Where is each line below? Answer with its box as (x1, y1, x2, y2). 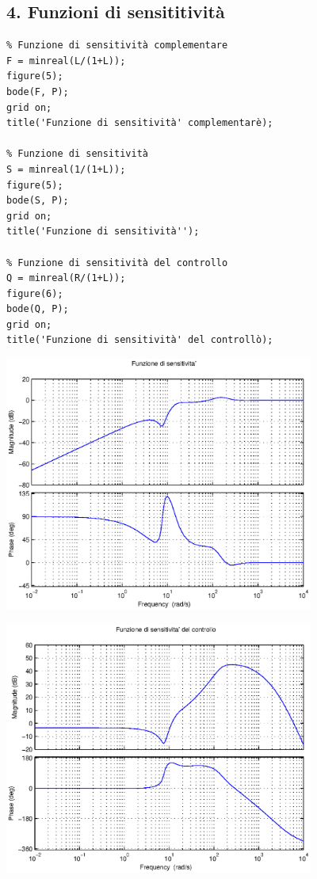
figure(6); (6, 287, 63, 299)
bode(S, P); (6, 195, 69, 207)
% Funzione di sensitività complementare (6, 40, 228, 51)
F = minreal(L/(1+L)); (6, 55, 126, 67)
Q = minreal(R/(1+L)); (6, 272, 126, 284)
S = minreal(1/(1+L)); (6, 163, 126, 175)
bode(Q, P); (6, 303, 69, 315)
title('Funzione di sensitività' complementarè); (6, 117, 273, 129)
